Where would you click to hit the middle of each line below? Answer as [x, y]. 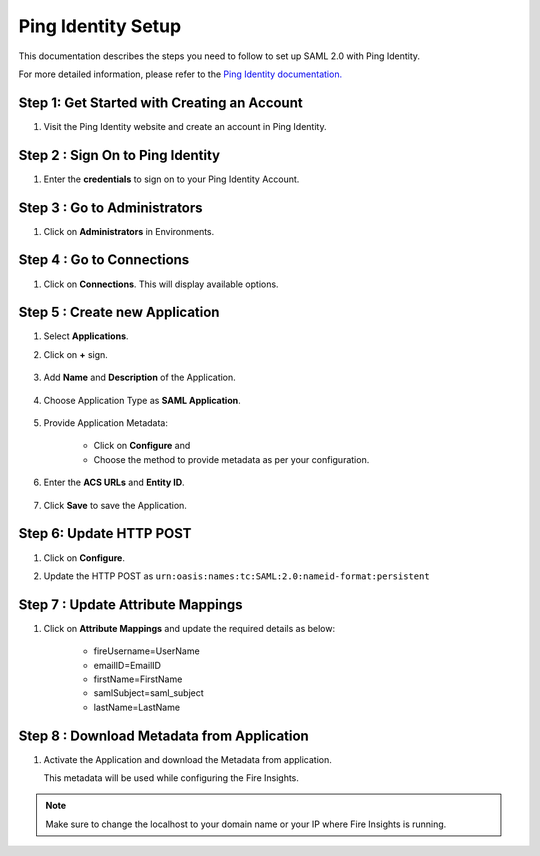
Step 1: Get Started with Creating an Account [161, 102]
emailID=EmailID [127, 665]
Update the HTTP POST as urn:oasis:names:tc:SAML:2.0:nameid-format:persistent [236, 576]
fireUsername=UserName [146, 651]
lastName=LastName [136, 707]
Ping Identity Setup [100, 26]
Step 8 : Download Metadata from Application [163, 735]
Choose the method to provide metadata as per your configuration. [231, 459]
